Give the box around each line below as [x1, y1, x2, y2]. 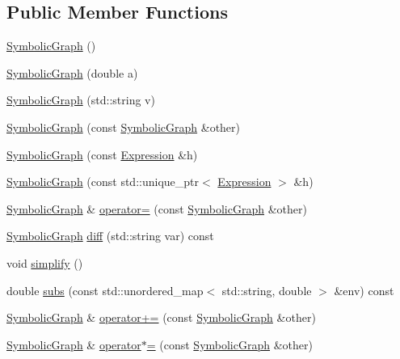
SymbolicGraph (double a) [6, 64, 138, 81]
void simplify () [6, 254, 83, 271]
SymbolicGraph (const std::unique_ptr [6, 173, 200, 190]
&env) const [334, 281, 394, 298]
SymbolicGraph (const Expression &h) [6, 146, 198, 163]
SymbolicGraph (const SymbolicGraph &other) [6, 118, 241, 135]
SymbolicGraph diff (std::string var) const [6, 227, 214, 244]
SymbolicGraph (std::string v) [6, 91, 155, 108]
